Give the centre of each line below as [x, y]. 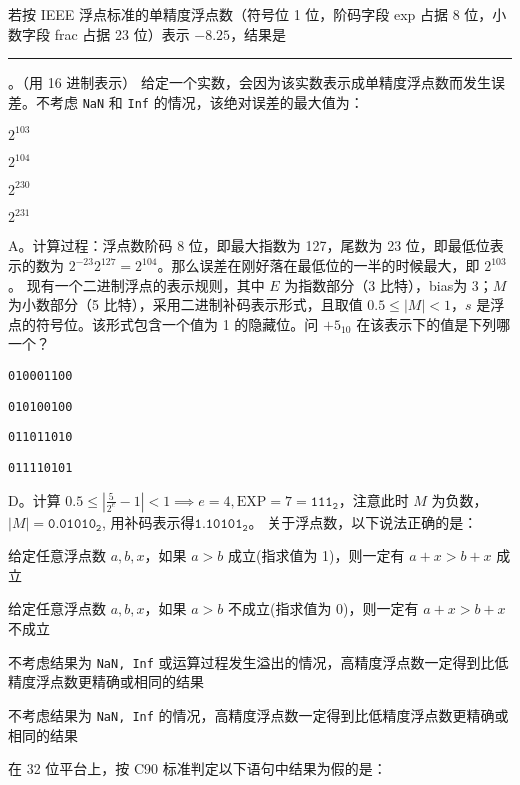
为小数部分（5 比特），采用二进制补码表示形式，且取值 [185, 304]
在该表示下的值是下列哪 [433, 323]
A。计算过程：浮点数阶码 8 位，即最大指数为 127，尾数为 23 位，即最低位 [249, 245]
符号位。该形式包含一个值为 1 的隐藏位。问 [177, 323]
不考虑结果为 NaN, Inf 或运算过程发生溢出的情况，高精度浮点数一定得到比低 [258, 661]
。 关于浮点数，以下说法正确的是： [363, 521]
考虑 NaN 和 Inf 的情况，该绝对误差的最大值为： [206, 101]
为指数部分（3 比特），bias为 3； [388, 284]
